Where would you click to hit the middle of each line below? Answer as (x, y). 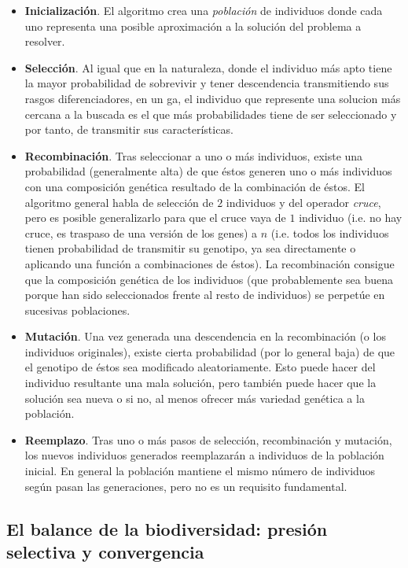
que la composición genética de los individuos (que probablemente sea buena (209, 279)
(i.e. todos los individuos (330, 232)
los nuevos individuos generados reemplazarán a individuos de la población (204, 455)
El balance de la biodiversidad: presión (167, 528)
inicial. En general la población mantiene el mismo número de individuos (200, 471)
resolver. (45, 41)
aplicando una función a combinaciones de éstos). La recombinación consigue (210, 263)
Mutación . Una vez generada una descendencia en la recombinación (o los (205, 336)
